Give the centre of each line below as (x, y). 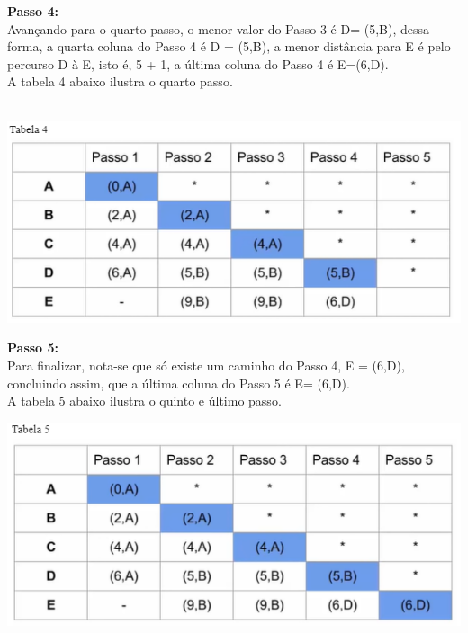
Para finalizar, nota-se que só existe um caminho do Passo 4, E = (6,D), (206, 365)
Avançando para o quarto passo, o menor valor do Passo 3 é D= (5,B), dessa (218, 28)
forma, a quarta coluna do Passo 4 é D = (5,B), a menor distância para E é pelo (229, 46)
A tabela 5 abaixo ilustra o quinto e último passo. (144, 401)
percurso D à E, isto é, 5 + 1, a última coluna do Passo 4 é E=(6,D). (198, 63)
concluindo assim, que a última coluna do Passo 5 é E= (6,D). (179, 383)
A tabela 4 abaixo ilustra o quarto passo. (120, 81)
